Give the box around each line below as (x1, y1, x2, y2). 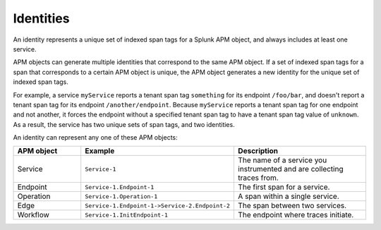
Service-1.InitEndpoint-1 (85, 211, 169, 219)
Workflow (17, 210, 49, 220)
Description (237, 146, 279, 156)
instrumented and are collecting (237, 164, 344, 174)
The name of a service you (237, 155, 327, 165)
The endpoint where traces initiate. (237, 210, 354, 220)
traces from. (237, 173, 279, 183)
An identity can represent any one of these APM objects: (13, 133, 178, 142)
